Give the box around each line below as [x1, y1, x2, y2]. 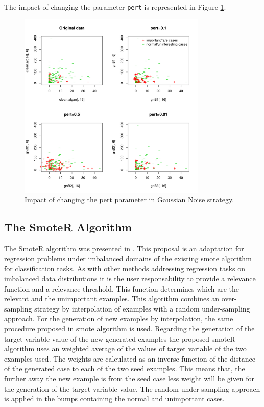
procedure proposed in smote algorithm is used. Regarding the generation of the [4, 323, 255, 333]
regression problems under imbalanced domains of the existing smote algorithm [4, 253, 252, 264]
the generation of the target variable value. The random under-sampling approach [4, 383, 260, 394]
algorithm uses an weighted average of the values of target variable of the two [4, 343, 247, 354]
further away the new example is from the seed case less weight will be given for [4, 373, 255, 384]
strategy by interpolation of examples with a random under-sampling [34, 303, 250, 314]
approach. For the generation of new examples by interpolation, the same [4, 313, 233, 324]
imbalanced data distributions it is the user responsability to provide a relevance [4, 273, 256, 284]
